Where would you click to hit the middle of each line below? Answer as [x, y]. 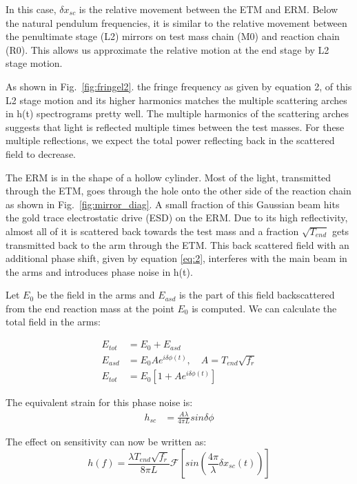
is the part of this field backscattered [257, 295]
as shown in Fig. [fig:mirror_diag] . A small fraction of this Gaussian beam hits [173, 204]
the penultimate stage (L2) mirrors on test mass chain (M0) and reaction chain [173, 36]
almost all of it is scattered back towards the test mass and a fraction [152, 231]
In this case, [31, 9]
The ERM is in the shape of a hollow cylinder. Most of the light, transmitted [169, 177]
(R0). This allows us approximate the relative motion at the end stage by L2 [167, 49]
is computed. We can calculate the [264, 308]
